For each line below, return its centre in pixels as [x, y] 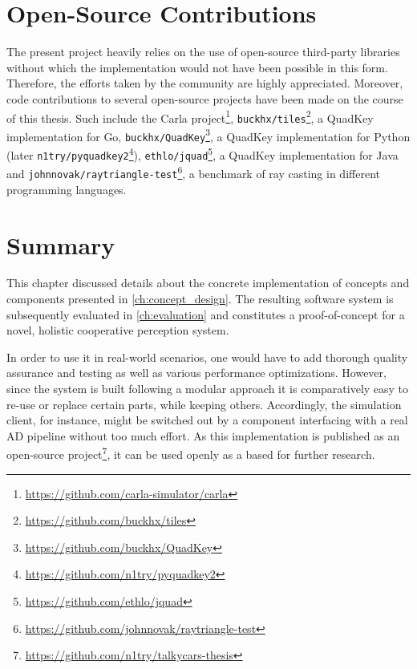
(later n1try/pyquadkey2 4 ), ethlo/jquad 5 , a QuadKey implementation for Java [202, 154]
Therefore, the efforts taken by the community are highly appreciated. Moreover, [205, 83]
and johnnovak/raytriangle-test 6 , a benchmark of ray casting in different [193, 172]
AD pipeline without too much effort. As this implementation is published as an [203, 435]
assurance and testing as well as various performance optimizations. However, [196, 373]
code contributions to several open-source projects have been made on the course [205, 98]
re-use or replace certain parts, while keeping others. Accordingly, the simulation [204, 404]
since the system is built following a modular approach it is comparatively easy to [208, 389]
